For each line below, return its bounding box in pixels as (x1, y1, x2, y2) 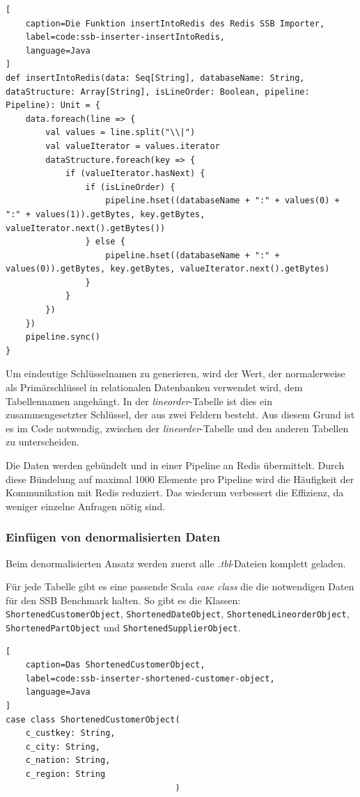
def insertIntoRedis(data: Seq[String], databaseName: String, (6, 72, 305, 83)
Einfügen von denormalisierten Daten (6, 528, 221, 546)
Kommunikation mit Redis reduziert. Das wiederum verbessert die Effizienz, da (6, 485, 344, 500)
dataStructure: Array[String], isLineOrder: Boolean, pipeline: (6, 86, 310, 97)
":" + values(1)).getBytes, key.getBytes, (6, 209, 205, 219)
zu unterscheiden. (6, 434, 79, 449)
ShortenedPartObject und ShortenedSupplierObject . (6, 620, 241, 635)
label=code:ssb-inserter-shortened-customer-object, (25, 673, 275, 684)
